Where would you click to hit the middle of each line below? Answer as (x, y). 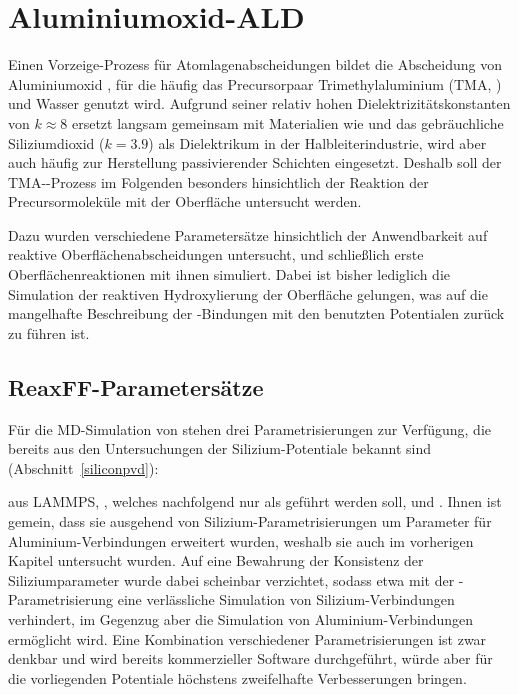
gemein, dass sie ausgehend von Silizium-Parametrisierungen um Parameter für (250, 521)
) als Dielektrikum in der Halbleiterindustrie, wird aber (317, 142)
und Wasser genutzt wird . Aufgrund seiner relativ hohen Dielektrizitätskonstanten (259, 103)
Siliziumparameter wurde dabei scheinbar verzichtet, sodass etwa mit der (231, 579)
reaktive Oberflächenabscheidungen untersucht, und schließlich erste (216, 254)
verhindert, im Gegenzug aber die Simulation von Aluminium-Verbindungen (241, 618)
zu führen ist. (49, 332)
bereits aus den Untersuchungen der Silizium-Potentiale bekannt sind (219, 448)
